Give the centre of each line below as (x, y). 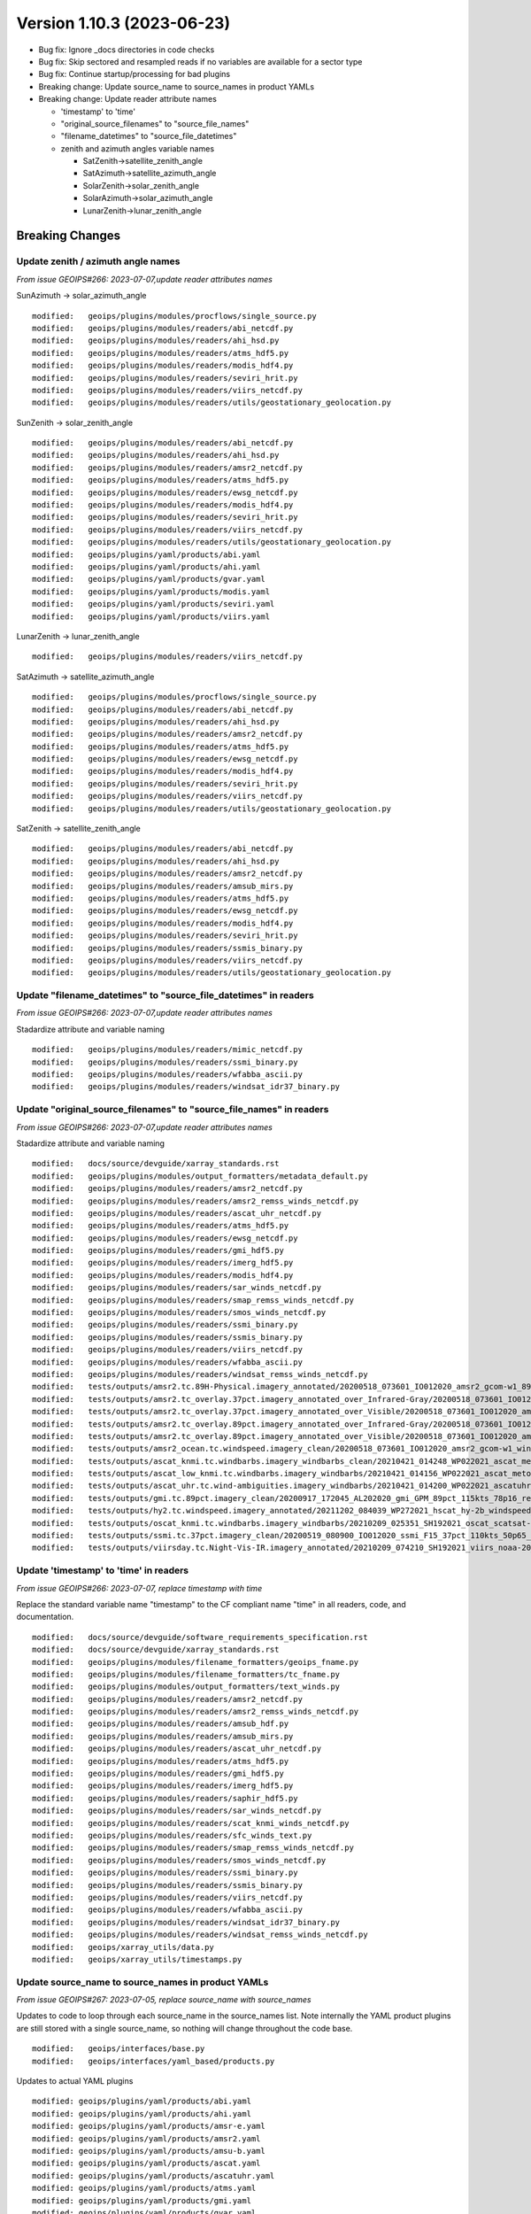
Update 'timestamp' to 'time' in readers (103, 1570)
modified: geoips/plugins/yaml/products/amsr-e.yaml (149, 2126)
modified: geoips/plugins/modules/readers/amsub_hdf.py (161, 1724)
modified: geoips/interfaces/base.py (119, 2049)
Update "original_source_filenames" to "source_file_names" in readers (173, 1110)
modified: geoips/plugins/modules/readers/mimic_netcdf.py (167, 1050)
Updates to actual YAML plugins (75, 2081)
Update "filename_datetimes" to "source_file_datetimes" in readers (165, 995)
